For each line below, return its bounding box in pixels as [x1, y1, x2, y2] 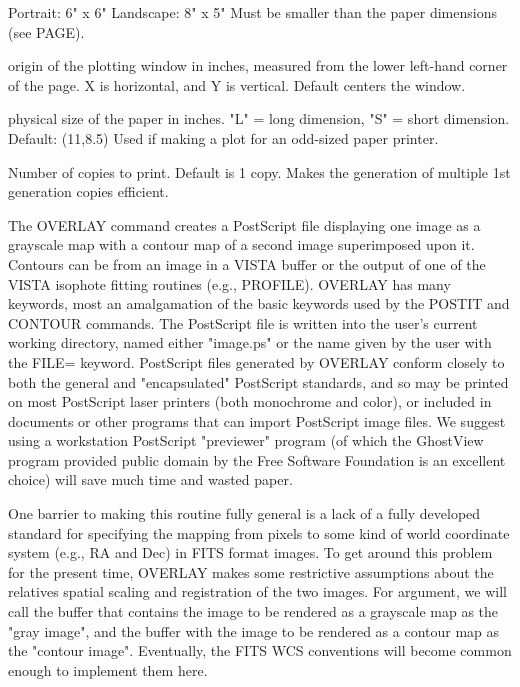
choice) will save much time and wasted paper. [8, 469, 293, 490]
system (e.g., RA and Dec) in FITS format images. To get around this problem [8, 542, 493, 563]
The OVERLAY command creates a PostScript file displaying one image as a [8, 214, 481, 235]
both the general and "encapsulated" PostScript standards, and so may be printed [8, 371, 509, 392]
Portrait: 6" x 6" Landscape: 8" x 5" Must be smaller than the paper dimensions [8, 2, 497, 22]
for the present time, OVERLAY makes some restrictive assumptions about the [8, 561, 494, 582]
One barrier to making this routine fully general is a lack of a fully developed [8, 503, 481, 524]
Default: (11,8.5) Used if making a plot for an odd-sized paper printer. [8, 127, 439, 148]
